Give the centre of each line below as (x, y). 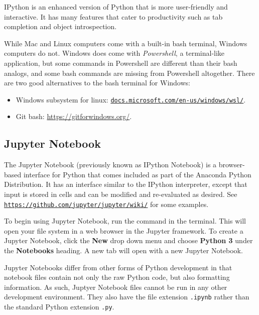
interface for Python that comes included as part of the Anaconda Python (137, 174)
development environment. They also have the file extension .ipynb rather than (127, 297)
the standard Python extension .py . (59, 307)
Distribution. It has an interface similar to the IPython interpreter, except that (126, 184)
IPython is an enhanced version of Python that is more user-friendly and (116, 7)
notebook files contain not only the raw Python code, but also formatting (117, 277)
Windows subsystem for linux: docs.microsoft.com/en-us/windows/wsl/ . (131, 99)
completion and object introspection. (60, 26)
